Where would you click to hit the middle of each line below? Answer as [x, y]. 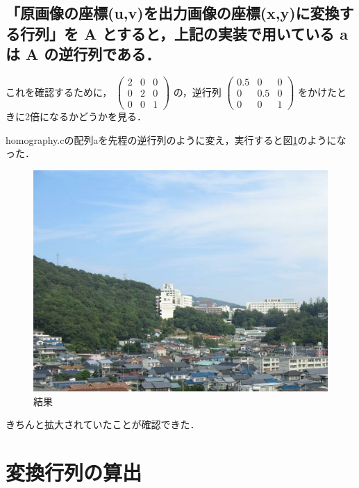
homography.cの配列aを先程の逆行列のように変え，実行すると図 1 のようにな [176, 139]
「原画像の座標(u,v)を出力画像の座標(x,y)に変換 [173, 13]
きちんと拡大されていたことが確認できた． [103, 424]
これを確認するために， [59, 91]
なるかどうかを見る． [98, 116]
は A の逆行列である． [83, 54]
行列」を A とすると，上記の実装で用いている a [184, 33]
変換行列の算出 [74, 472]
